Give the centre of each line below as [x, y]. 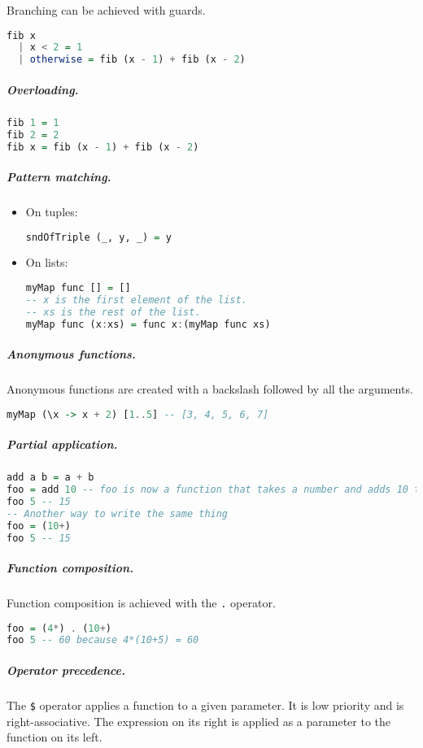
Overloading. [43, 89]
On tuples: [52, 211]
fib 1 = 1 [33, 122]
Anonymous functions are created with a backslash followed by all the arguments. [210, 389]
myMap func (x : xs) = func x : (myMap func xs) [148, 324]
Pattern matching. [59, 176]
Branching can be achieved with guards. [106, 10]
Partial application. [62, 444]
